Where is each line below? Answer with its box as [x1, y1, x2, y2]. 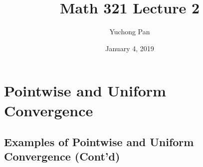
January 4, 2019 [105, 43, 154, 53]
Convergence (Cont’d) [4, 149, 120, 164]
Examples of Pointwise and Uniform [4, 134, 194, 150]
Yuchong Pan [109, 26, 150, 37]
